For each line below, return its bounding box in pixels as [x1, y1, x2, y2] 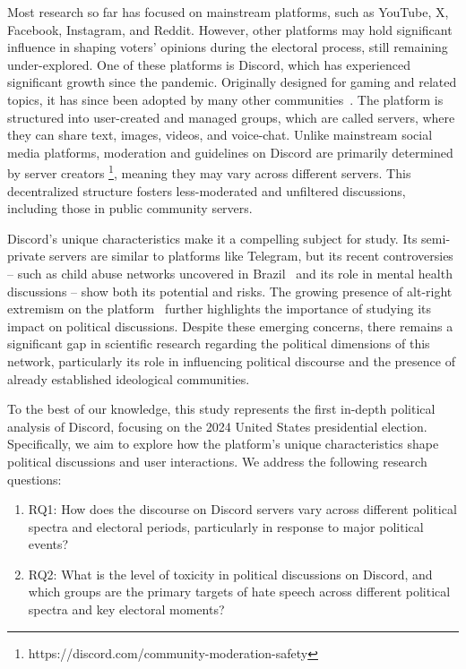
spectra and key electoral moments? [28, 600, 225, 619]
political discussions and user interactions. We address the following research [7, 451, 427, 470]
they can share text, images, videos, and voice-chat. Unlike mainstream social [7, 125, 433, 144]
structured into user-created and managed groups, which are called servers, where [7, 107, 455, 126]
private [7, 246, 46, 265]
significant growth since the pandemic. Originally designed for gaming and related [7, 73, 457, 91]
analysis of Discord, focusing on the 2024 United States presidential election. [7, 416, 427, 435]
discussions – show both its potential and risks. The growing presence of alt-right [7, 281, 453, 300]
